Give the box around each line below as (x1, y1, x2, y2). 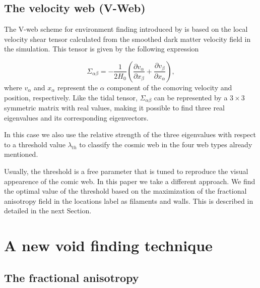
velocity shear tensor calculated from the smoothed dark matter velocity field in (4, 33, 251, 44)
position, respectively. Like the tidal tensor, (4, 92, 138, 102)
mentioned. (4, 149, 38, 159)
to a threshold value (4, 139, 66, 149)
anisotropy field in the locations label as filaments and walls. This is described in (4, 195, 253, 206)
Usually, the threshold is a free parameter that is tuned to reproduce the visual (4, 166, 248, 176)
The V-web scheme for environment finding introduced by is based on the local (4, 24, 248, 34)
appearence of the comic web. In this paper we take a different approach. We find (4, 176, 255, 186)
